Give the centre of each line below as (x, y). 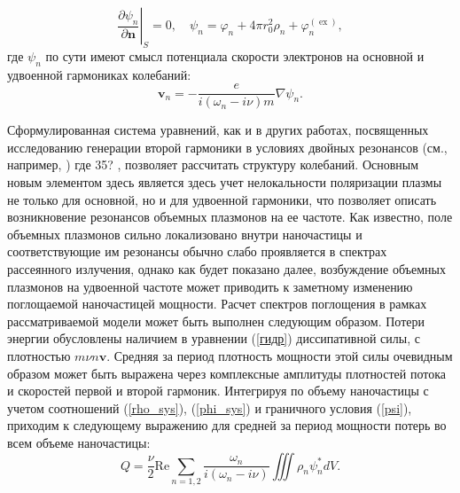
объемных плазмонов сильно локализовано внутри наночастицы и (185, 234)
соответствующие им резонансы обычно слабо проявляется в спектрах (197, 251)
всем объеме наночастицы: (79, 442)
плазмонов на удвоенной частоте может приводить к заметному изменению (210, 286)
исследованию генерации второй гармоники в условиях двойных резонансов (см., (227, 147)
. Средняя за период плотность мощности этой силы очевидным (280, 355)
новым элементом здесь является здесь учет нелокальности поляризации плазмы (225, 182)
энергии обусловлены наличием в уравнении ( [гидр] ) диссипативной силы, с (214, 338)
